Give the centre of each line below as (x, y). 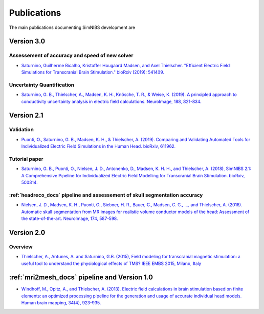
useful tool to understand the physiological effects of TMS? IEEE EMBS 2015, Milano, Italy (111, 263)
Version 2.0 (27, 232)
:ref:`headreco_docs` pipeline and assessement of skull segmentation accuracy (106, 195)
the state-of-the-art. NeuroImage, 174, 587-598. (70, 218)
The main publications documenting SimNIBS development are (72, 27)
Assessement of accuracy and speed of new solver (71, 55)
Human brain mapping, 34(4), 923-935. (61, 303)
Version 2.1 (26, 115)
